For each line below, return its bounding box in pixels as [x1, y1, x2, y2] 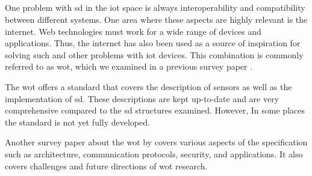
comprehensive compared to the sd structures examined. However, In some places [5, 104, 305, 117]
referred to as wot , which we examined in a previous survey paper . [5, 60, 253, 73]
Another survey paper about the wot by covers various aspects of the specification [5, 136, 308, 148]
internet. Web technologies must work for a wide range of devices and [5, 25, 261, 37]
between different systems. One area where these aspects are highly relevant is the [5, 13, 308, 25]
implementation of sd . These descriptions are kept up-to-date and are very [5, 92, 279, 105]
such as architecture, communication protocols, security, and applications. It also [5, 147, 303, 160]
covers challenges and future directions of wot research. [5, 159, 208, 172]
